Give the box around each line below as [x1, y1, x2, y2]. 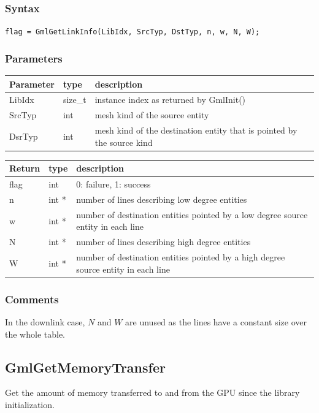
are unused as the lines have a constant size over [125, 316, 307, 328]
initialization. [5, 398, 55, 411]
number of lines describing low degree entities [76, 193, 247, 205]
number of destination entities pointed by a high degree [76, 251, 285, 263]
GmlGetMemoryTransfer [5, 357, 166, 376]
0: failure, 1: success [76, 178, 151, 191]
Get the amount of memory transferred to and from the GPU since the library [5, 386, 300, 399]
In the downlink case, [5, 316, 85, 328]
